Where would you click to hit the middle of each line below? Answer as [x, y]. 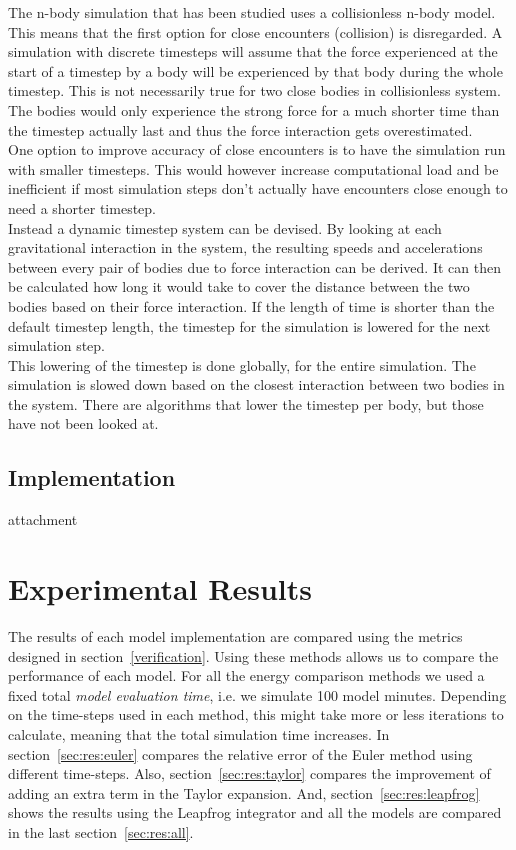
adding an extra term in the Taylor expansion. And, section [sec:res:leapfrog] [244, 792]
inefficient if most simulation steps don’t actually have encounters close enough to [258, 188]
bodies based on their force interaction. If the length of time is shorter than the [251, 305]
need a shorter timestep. [82, 207]
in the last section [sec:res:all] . [101, 831]
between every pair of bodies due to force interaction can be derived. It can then [254, 266]
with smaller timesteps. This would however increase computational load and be [253, 168]
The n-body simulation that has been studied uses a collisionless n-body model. [252, 12]
